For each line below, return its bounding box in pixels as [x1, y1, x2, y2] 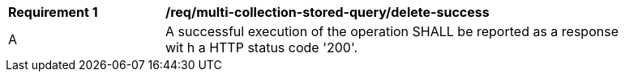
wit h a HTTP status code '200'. [165, 39, 357, 55]
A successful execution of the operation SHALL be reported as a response [165, 23, 619, 39]
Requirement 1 [8, 4, 98, 20]
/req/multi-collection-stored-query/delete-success [165, 4, 490, 20]
